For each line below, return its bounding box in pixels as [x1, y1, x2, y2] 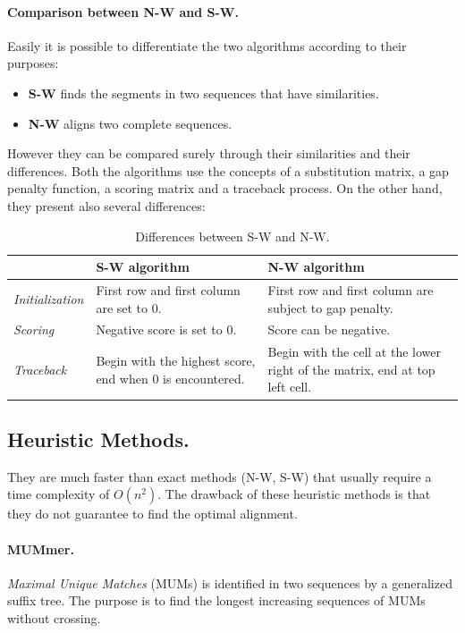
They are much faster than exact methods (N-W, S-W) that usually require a [7, 467, 432, 485]
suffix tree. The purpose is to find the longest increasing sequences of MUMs [7, 591, 426, 610]
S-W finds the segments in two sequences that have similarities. [28, 83, 379, 102]
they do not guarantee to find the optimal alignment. [7, 504, 298, 523]
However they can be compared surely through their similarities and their [7, 144, 410, 163]
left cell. [267, 377, 312, 396]
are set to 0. [96, 298, 162, 316]
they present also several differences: [7, 196, 206, 215]
